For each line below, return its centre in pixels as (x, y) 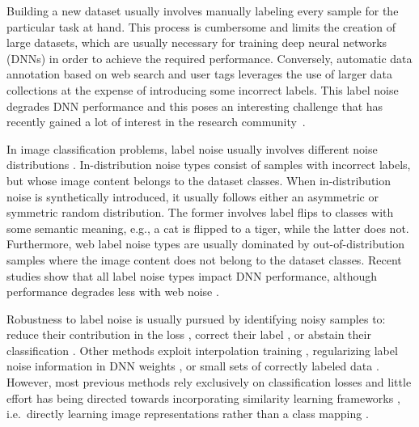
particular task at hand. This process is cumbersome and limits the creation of (201, 26)
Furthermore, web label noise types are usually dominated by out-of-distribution (205, 244)
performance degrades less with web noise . (113, 292)
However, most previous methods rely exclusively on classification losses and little (209, 382)
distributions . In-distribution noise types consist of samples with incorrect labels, (209, 165)
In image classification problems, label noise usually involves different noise (192, 148)
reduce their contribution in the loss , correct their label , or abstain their (189, 334)
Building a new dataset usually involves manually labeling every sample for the (203, 11)
